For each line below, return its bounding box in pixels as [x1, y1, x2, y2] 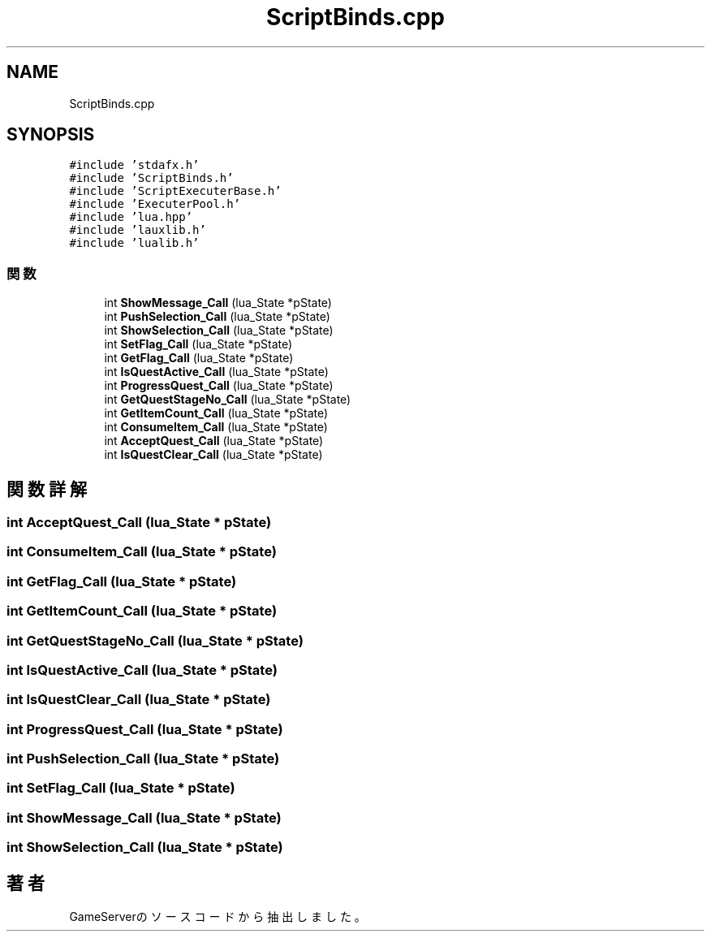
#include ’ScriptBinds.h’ [69, 171, 234, 185]
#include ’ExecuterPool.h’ [69, 197, 241, 211]
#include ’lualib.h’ [69, 236, 200, 250]
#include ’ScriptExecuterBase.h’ [69, 184, 282, 198]
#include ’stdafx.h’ [69, 158, 200, 172]
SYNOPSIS [6, 124, 95, 145]
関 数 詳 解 [6, 478, 87, 499]
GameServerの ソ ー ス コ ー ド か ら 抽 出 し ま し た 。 [69, 910, 366, 923]
